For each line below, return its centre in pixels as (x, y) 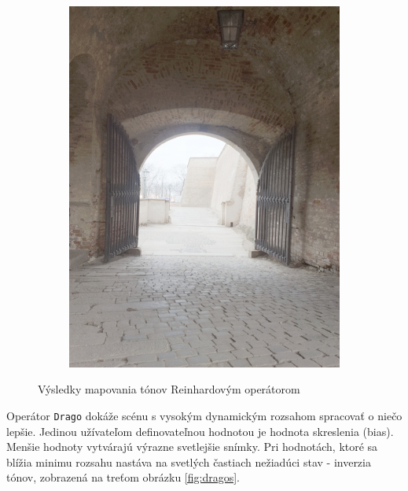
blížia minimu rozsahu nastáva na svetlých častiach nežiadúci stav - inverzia (189, 461)
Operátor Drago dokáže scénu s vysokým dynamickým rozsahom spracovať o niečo (204, 415)
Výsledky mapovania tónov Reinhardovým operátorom (169, 389)
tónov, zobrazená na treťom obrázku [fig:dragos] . (123, 477)
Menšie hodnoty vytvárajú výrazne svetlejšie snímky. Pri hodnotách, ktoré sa (192, 447)
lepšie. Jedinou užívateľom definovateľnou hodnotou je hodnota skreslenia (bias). (200, 431)
